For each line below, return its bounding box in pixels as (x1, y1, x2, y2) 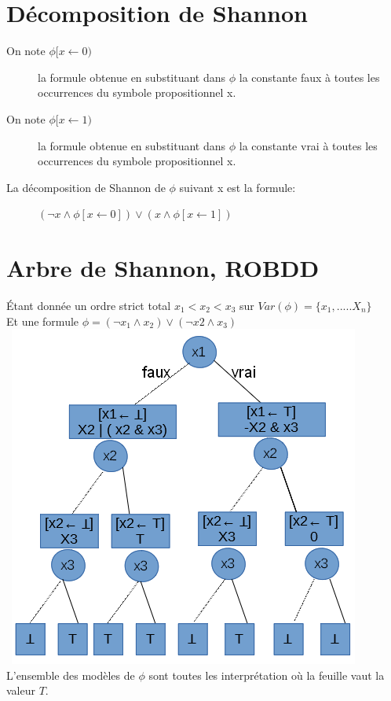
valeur (6, 682, 35, 699)
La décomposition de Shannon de (6, 179, 166, 195)
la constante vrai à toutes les (239, 137, 378, 153)
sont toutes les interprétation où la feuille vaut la (148, 666, 385, 683)
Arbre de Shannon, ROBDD (6, 252, 320, 284)
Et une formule (6, 312, 79, 329)
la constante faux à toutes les (239, 68, 380, 85)
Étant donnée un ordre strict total (6, 297, 171, 313)
